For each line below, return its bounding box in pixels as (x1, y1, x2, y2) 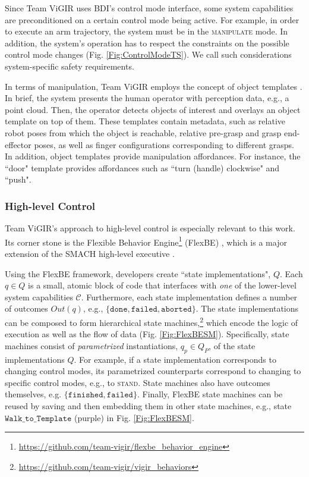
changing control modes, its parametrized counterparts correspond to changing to (5, 365, 301, 377)
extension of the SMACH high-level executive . (5, 247, 175, 259)
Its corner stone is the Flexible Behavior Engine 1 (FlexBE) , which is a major (5, 234, 287, 248)
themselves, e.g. (5, 388, 62, 400)
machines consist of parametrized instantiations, (5, 339, 178, 352)
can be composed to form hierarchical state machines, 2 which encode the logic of (5, 314, 298, 328)
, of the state (209, 339, 256, 352)
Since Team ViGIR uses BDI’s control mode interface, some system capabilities (5, 2, 294, 14)
